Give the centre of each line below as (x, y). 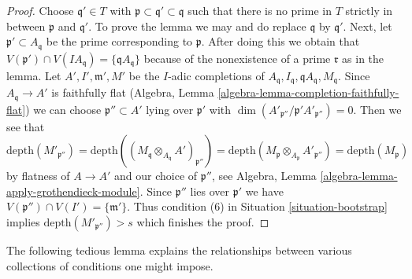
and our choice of (156, 176)
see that (26, 126)
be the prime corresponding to (119, 41)
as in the (363, 58)
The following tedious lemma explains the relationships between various (179, 250)
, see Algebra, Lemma (264, 176)
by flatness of (38, 176)
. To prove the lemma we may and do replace (197, 26)
